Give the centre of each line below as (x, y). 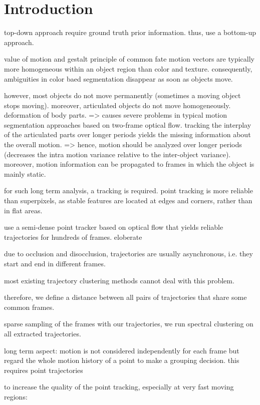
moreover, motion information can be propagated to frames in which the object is (129, 164)
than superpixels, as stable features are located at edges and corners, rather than (128, 200)
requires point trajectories (44, 370)
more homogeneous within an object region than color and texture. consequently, (128, 68)
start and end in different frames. (55, 263)
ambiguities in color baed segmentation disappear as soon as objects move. (118, 78)
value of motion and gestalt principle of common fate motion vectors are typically (129, 59)
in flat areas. (23, 210)
